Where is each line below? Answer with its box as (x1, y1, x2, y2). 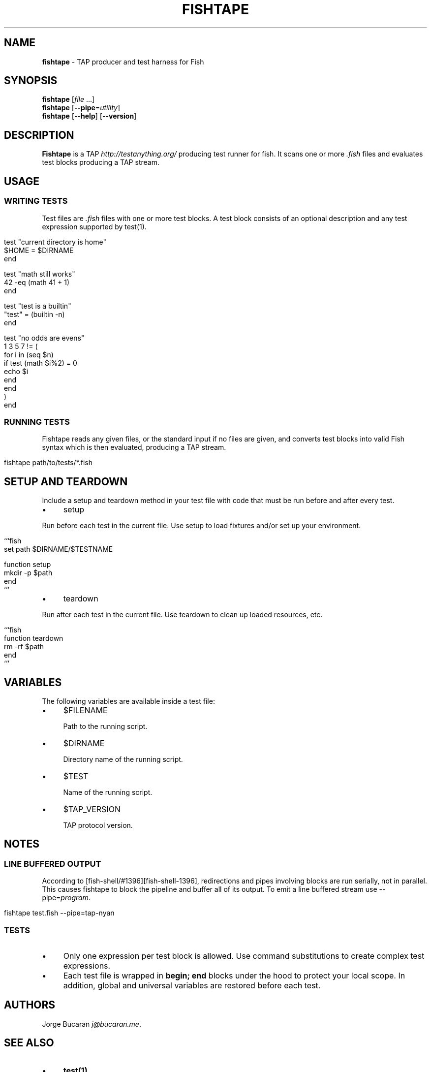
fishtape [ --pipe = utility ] (42, 103, 121, 112)
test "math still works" (4, 269, 75, 278)
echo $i (4, 367, 29, 376)
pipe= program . (42, 893, 91, 902)
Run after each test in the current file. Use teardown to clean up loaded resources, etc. (42, 610, 323, 619)
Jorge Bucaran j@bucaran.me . (42, 1019, 141, 1028)
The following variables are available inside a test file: (42, 696, 215, 705)
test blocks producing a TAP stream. (42, 158, 159, 167)
